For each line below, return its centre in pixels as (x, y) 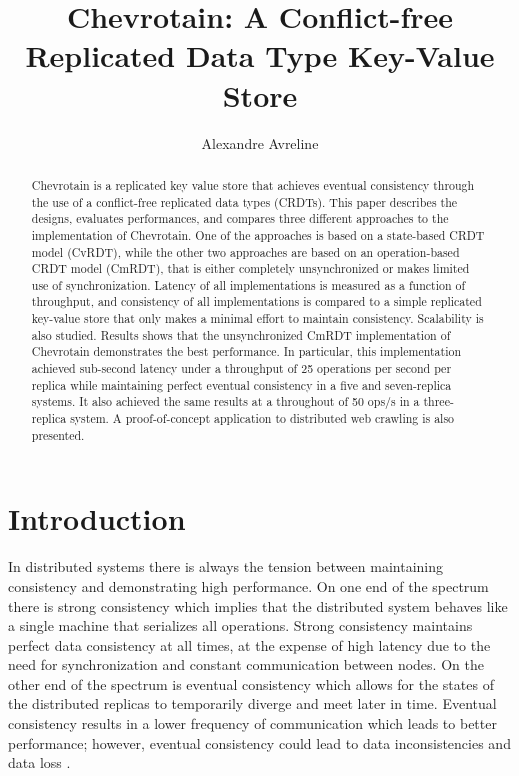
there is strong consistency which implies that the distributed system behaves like (258, 605)
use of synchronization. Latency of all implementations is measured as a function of (248, 284)
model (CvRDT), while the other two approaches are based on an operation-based (245, 251)
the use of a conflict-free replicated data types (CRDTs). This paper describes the (244, 201)
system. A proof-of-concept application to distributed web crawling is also (262, 418)
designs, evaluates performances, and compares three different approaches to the (240, 218)
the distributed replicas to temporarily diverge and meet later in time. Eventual (252, 703)
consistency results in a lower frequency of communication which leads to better (252, 723)
